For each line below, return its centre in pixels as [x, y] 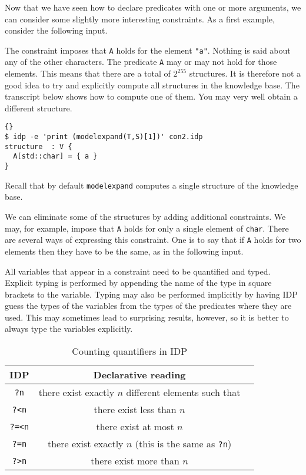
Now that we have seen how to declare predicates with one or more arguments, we [153, 7]
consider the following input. [56, 30]
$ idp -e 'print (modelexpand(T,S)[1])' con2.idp [104, 137]
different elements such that [183, 392]
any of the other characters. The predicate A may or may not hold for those [141, 62]
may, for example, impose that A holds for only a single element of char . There [147, 228]
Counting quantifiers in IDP [130, 351]
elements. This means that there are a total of [88, 73]
